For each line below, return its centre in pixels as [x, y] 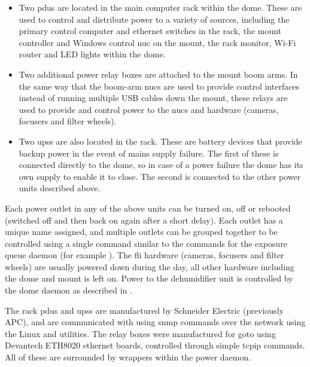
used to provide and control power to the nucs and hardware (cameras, [149, 109]
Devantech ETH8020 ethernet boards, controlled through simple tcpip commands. [155, 345]
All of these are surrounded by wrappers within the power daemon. [128, 357]
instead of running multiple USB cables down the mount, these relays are [153, 98]
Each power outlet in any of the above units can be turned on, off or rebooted [148, 208]
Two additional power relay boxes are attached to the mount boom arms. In [158, 74]
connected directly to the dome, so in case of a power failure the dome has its [161, 165]
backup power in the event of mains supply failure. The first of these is [149, 153]
